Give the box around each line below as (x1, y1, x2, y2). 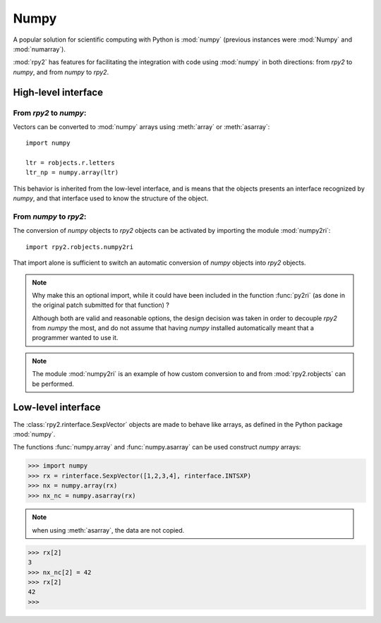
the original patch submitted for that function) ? (32, 301, 169, 310)
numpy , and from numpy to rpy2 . (13, 68, 109, 76)
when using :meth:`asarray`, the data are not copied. (32, 526, 185, 534)
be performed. (32, 380, 74, 388)
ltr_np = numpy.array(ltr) (25, 169, 119, 176)
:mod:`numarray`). (13, 44, 66, 53)
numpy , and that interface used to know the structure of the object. (13, 194, 209, 202)
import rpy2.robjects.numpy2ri (25, 243, 134, 250)
